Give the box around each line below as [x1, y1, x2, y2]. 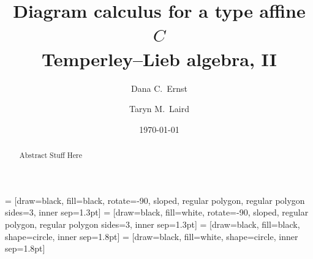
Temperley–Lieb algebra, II [42, 46, 277, 71]
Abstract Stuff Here [19, 150, 82, 160]
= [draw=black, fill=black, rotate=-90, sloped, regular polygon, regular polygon [5, 193, 305, 206]
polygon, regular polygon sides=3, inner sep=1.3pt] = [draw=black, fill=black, [5, 217, 300, 230]
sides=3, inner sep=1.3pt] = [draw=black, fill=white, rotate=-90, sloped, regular [5, 206, 309, 219]
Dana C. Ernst [131, 81, 187, 94]
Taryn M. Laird [129, 102, 189, 115]
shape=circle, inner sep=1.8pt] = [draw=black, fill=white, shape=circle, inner [5, 230, 298, 242]
